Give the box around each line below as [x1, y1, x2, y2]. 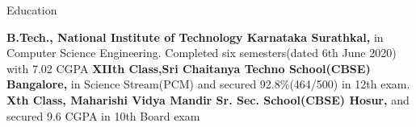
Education [6, 2, 57, 18]
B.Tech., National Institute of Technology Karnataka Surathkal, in [6, 28, 384, 45]
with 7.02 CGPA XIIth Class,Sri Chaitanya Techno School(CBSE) [6, 59, 371, 76]
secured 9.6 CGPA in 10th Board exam [6, 107, 200, 124]
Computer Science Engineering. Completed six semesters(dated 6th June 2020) [6, 44, 397, 61]
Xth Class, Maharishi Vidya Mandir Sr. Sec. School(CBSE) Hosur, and [6, 91, 410, 108]
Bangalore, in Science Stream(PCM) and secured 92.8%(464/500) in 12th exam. [6, 76, 410, 92]
